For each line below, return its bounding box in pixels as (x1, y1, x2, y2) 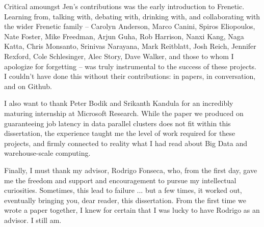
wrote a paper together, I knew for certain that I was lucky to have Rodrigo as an (4, 205, 260, 215)
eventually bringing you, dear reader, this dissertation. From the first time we (4, 194, 246, 205)
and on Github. (4, 80, 52, 91)
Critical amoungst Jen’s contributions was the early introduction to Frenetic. (4, 1, 245, 11)
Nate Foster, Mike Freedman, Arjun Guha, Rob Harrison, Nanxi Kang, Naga (4, 31, 244, 41)
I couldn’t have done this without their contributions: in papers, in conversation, (4, 71, 256, 81)
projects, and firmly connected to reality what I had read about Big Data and (4, 137, 248, 148)
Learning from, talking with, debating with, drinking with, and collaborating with (4, 11, 260, 21)
